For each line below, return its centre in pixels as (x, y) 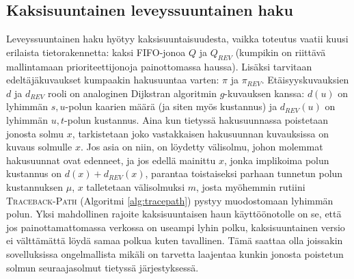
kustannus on (34, 173)
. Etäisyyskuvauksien (305, 80)
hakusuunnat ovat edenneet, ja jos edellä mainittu (111, 160)
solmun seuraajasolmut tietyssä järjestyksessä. (103, 267)
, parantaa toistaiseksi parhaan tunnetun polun (244, 173)
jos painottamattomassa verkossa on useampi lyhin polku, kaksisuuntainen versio (176, 227)
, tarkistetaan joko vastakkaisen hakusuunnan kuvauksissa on (200, 133)
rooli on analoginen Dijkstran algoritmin (133, 93)
